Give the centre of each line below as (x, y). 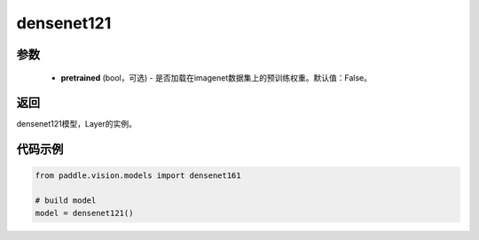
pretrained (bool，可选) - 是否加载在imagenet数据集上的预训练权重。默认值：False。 (216, 77)
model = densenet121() (84, 213)
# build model (66, 201)
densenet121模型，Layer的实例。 (77, 124)
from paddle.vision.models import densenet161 (138, 176)
